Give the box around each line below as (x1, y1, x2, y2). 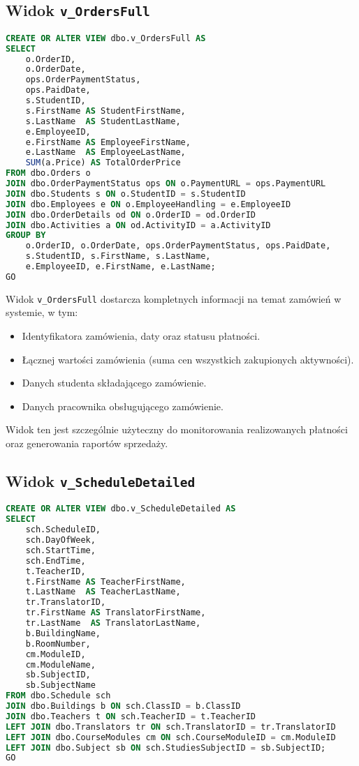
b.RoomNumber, (25, 638, 91, 649)
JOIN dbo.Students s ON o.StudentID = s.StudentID (6, 188, 246, 199)
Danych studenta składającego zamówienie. (22, 375, 207, 390)
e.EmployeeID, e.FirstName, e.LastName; (25, 262, 216, 272)
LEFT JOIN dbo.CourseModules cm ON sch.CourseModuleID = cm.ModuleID (6, 732, 336, 742)
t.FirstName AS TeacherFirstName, (25, 576, 186, 587)
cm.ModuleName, (25, 659, 96, 670)
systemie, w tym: (6, 305, 78, 320)
